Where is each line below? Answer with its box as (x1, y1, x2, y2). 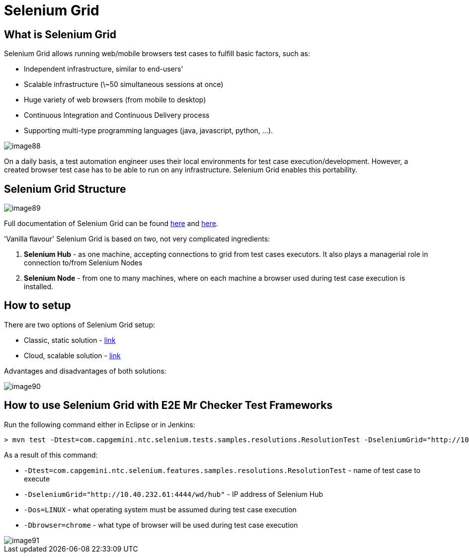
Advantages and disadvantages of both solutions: (4, 366, 166, 375)
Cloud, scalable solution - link (24, 351, 121, 360)
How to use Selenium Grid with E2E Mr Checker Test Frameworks (4, 399, 333, 412)
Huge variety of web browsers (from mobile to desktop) (24, 95, 206, 104)
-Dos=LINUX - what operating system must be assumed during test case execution (24, 505, 297, 514)
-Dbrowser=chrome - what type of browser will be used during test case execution (24, 520, 298, 529)
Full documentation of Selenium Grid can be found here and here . (4, 219, 218, 228)
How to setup (4, 299, 71, 312)
